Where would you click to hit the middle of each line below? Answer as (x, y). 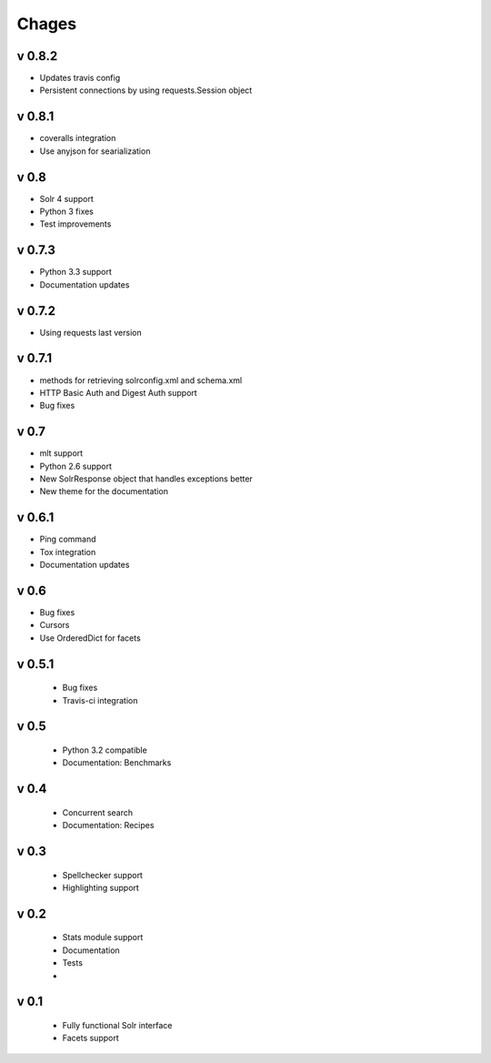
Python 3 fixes (67, 212)
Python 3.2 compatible (105, 750)
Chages (47, 24)
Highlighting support (101, 887)
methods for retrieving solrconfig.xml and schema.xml (141, 380)
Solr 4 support (67, 198)
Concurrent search (98, 812)
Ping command (68, 539)
